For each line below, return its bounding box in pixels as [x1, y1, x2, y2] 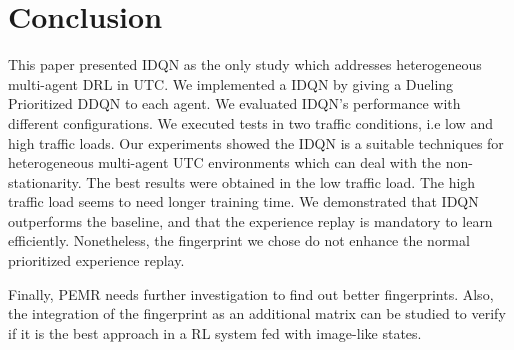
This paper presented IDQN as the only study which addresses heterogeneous [8, 54, 482, 75]
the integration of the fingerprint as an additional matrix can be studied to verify [8, 303, 506, 324]
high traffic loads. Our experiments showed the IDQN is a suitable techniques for [8, 132, 504, 153]
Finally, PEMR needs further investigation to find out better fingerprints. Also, [8, 283, 494, 304]
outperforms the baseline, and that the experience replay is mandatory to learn [8, 210, 493, 231]
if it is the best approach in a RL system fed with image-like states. [8, 322, 422, 343]
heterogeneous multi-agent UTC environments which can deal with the [8, 152, 442, 173]
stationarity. [8, 171, 82, 192]
